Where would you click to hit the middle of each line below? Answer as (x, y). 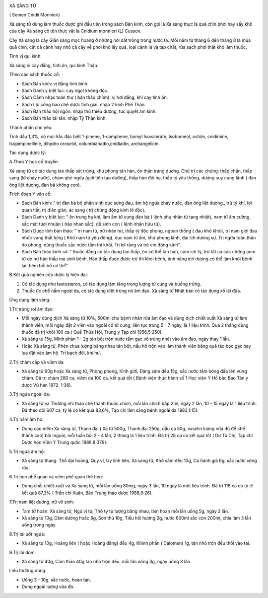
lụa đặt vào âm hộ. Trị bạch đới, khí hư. (61, 353)
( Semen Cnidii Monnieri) (35, 15)
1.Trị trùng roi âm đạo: (32, 309)
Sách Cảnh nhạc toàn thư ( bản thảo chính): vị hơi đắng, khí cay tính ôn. (95, 97)
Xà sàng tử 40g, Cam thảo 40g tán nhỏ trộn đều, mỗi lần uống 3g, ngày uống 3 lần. (106, 561)
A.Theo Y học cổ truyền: (34, 162)
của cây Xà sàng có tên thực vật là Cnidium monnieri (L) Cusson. (75, 31)
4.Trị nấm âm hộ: (27, 419)
